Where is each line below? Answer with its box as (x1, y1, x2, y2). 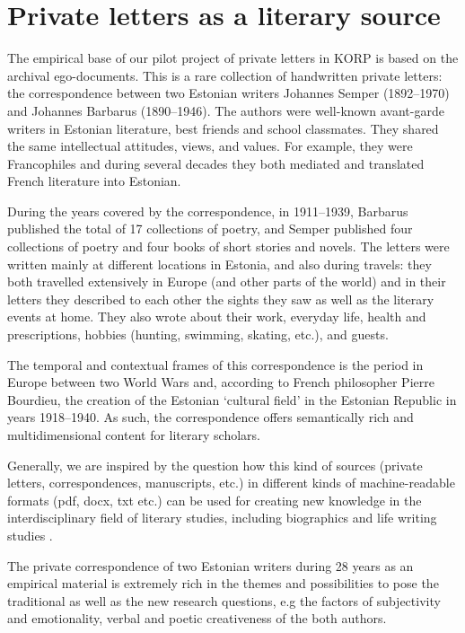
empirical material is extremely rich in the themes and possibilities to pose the (7, 574, 439, 593)
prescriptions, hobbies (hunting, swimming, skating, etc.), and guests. (7, 325, 389, 344)
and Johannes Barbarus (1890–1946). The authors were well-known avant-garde (7, 101, 444, 119)
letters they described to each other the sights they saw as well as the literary (7, 289, 434, 308)
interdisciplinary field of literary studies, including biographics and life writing (7, 508, 437, 527)
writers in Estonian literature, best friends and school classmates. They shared (7, 119, 439, 137)
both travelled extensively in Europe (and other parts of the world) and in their (7, 272, 446, 291)
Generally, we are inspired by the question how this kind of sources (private (7, 455, 423, 474)
